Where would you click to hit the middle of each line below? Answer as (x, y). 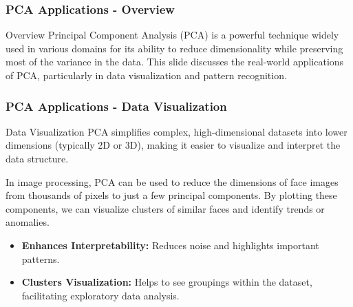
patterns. (41, 258)
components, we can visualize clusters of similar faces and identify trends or (165, 208)
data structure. (37, 158)
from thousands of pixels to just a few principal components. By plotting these (171, 195)
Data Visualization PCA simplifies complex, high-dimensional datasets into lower (176, 131)
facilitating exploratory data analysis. (100, 295)
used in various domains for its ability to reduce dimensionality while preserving (174, 48)
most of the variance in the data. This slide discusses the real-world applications (175, 62)
